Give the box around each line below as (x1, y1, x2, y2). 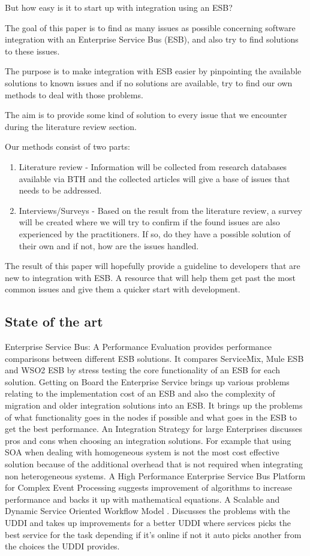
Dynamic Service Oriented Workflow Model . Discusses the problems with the (5, 504, 290, 517)
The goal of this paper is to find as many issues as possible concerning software (5, 21, 296, 34)
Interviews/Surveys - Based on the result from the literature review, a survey (19, 204, 302, 216)
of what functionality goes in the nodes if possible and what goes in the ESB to (5, 410, 297, 423)
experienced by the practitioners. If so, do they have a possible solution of (19, 227, 291, 240)
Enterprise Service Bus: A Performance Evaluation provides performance (5, 340, 272, 353)
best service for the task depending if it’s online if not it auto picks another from (5, 528, 302, 540)
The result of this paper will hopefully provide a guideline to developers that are (5, 259, 300, 272)
